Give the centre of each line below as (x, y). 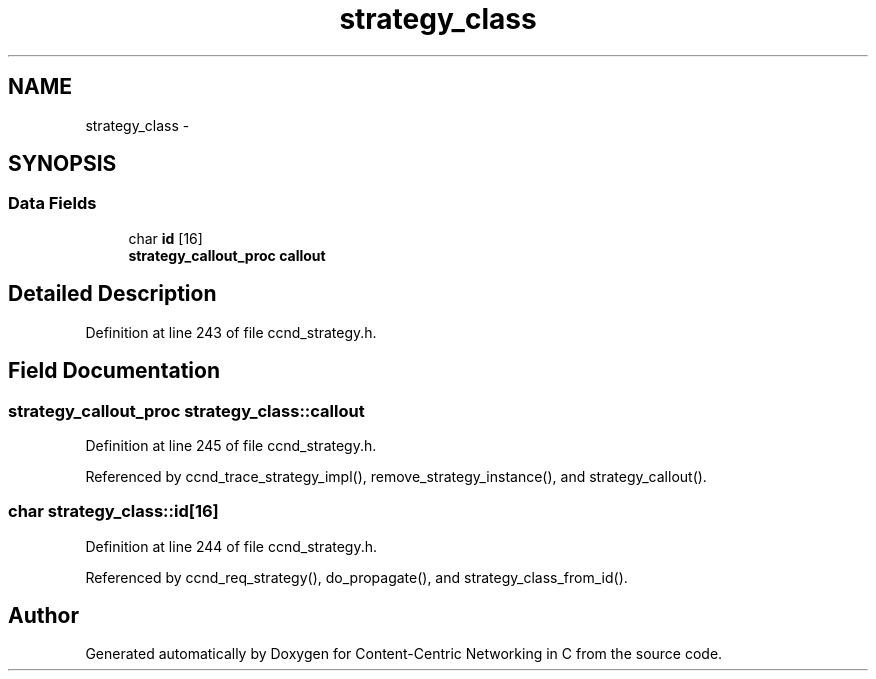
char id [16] (165, 238)
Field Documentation (114, 371)
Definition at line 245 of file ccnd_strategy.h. (231, 445)
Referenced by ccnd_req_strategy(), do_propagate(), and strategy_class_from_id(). (356, 577)
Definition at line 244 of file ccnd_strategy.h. (231, 546)
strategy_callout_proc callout (227, 255)
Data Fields (52, 203)
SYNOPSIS (62, 164)
